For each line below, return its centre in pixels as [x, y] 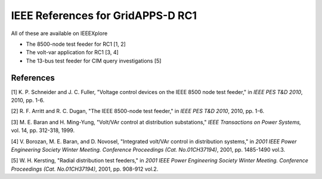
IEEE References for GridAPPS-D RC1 [104, 15]
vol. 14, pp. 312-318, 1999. [43, 130]
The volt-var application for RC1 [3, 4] [72, 52]
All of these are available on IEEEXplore [59, 33]
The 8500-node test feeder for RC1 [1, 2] [76, 44]
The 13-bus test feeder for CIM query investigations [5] [94, 61]
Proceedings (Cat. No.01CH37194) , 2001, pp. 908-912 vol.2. [85, 169]
